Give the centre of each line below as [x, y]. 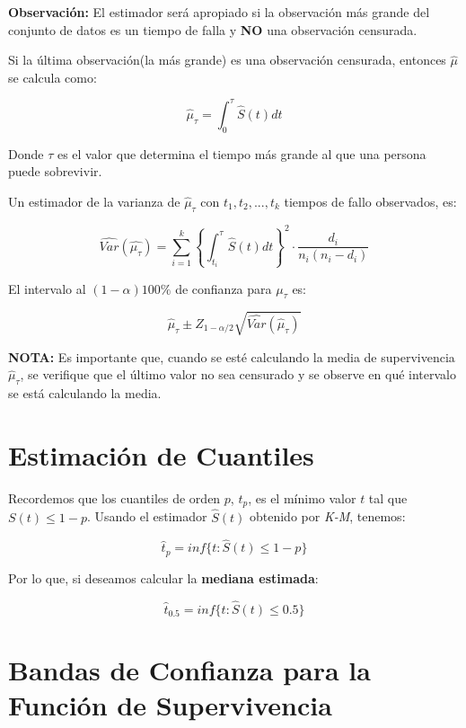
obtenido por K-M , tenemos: [327, 516]
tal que [388, 497]
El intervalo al [47, 288]
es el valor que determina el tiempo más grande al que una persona [242, 153]
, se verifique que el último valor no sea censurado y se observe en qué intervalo [238, 374]
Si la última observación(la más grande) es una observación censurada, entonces [227, 60]
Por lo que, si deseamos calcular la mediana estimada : [163, 577]
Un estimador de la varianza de [94, 201]
